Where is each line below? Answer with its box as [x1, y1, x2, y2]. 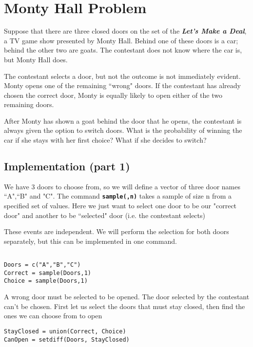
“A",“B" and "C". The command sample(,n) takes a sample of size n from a [4, 191, 232, 201]
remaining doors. [4, 99, 54, 110]
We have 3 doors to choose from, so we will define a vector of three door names [4, 181, 240, 191]
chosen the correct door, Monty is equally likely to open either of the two [4, 90, 222, 100]
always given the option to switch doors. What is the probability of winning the [4, 125, 242, 135]
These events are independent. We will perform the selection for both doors [4, 226, 229, 237]
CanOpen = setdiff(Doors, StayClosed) [4, 336, 130, 343]
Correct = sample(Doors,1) [4, 269, 91, 276]
